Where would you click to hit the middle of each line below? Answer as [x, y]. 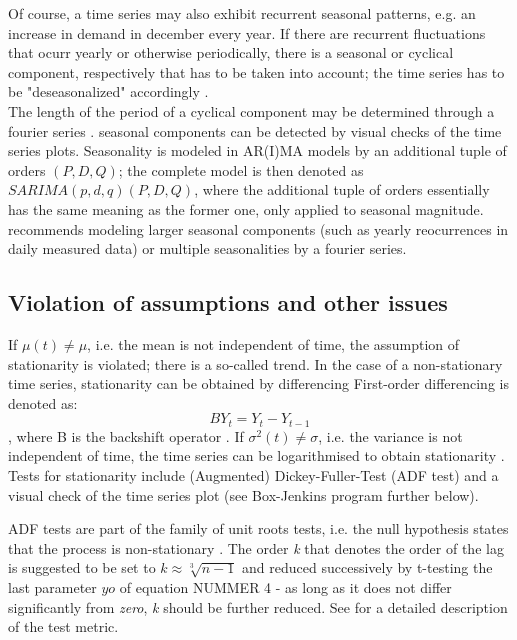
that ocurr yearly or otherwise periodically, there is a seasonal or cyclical [231, 52]
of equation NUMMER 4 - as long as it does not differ [285, 586]
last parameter [52, 586]
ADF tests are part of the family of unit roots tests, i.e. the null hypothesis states [258, 528]
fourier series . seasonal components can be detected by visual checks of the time [255, 130]
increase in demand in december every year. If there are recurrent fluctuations [247, 32]
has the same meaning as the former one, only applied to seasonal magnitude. [246, 208]
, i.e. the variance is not [390, 435]
